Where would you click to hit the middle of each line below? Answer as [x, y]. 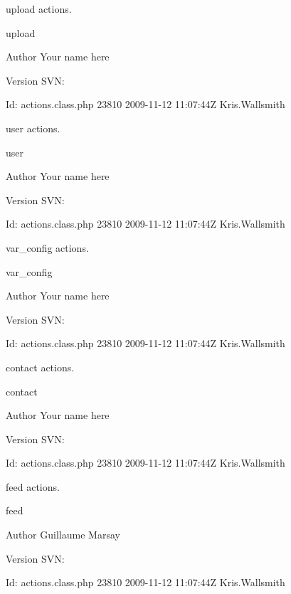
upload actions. [39, 9]
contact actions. [40, 367]
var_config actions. [47, 247]
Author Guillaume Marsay [63, 535]
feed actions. [33, 486]
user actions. [33, 128]
